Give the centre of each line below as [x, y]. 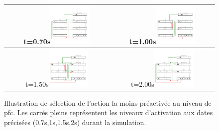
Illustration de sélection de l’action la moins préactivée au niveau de [108, 102]
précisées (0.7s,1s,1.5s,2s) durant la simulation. [75, 122]
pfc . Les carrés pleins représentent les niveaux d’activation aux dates [109, 112]
